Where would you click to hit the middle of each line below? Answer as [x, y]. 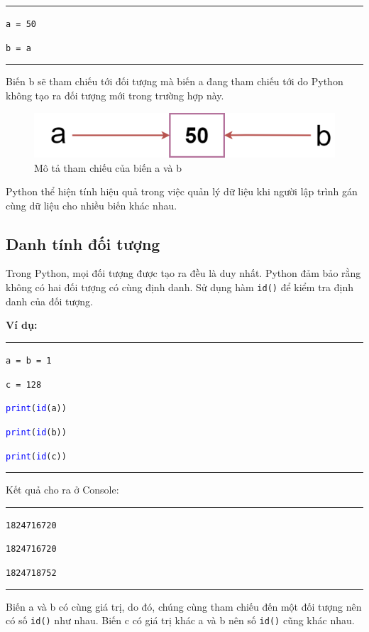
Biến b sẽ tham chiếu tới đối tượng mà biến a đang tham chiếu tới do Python [175, 81]
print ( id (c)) [36, 456]
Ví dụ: [22, 325]
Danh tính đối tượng [83, 243]
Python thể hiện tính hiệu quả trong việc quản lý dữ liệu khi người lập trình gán [182, 191]
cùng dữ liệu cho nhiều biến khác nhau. [92, 205]
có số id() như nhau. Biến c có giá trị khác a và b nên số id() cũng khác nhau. [180, 620]
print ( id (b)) [36, 432]
